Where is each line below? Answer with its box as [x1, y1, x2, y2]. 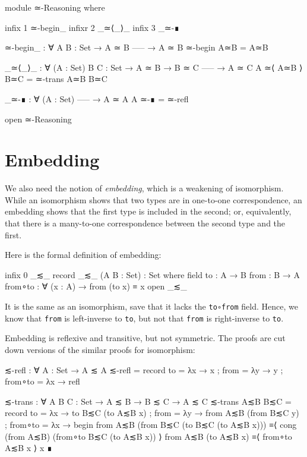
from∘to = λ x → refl [5, 375, 80, 387]
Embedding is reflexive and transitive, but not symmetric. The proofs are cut [5, 332, 286, 344]
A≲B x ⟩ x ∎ [5, 442, 52, 454]
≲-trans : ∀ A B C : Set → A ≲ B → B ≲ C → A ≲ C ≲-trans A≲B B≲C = [5, 395, 292, 407]
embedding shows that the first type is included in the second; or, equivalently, [5, 205, 292, 218]
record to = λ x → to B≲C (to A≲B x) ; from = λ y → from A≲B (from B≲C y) [5, 406, 299, 419]
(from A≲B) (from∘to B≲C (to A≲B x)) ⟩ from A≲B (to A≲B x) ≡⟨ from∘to [5, 430, 292, 442]
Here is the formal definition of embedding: [5, 248, 162, 261]
